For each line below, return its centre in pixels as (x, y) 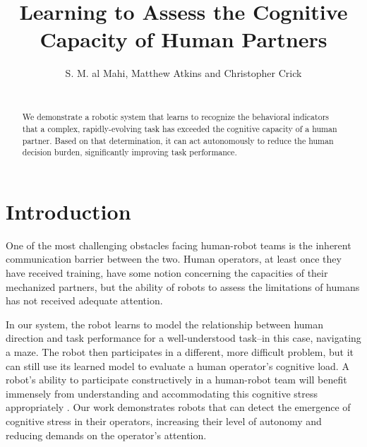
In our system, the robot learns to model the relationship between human (165, 324)
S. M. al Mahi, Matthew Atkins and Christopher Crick (183, 73)
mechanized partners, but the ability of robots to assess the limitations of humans (183, 286)
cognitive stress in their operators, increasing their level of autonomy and (164, 421)
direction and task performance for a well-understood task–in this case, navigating (183, 338)
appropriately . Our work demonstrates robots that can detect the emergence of (178, 407)
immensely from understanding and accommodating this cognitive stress (162, 393)
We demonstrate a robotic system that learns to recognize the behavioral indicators (175, 117)
